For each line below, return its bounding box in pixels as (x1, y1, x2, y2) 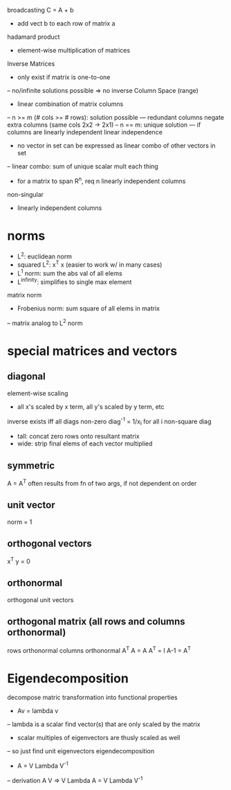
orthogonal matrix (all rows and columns (7, 616, 185, 628)
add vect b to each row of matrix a (17, 19, 115, 27)
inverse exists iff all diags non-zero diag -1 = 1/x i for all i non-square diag (7, 416, 212, 427)
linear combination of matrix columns (17, 100, 124, 108)
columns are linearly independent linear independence (7, 128, 163, 136)
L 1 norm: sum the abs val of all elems (17, 267, 122, 277)
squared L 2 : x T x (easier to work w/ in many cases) (17, 259, 163, 269)
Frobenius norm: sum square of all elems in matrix (17, 304, 160, 313)
